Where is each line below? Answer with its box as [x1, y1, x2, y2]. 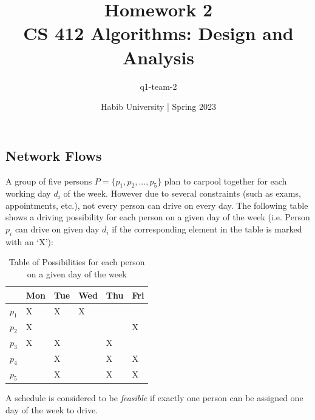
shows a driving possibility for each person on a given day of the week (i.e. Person [5, 211, 310, 223]
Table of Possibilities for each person [8, 256, 145, 268]
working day [5, 187, 51, 200]
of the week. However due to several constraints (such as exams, [63, 187, 301, 200]
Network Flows [5, 146, 102, 164]
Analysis [122, 44, 195, 69]
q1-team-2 [140, 80, 177, 92]
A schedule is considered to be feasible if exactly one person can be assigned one [5, 391, 303, 404]
